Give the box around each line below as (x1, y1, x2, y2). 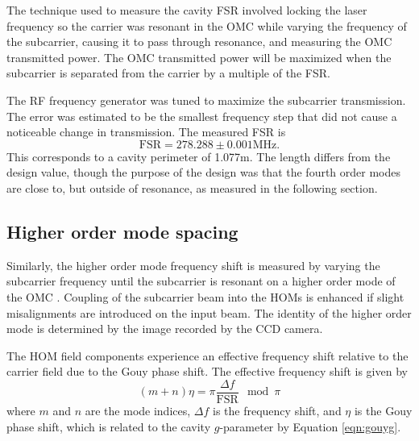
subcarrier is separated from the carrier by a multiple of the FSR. (6, 64, 330, 81)
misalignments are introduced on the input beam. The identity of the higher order (6, 304, 412, 321)
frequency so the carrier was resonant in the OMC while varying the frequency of (6, 17, 407, 34)
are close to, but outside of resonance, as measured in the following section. (6, 179, 378, 196)
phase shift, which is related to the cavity (6, 418, 211, 435)
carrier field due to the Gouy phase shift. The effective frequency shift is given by (6, 363, 408, 380)
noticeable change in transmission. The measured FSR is (6, 123, 286, 140)
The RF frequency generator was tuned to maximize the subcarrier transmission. (6, 91, 406, 108)
